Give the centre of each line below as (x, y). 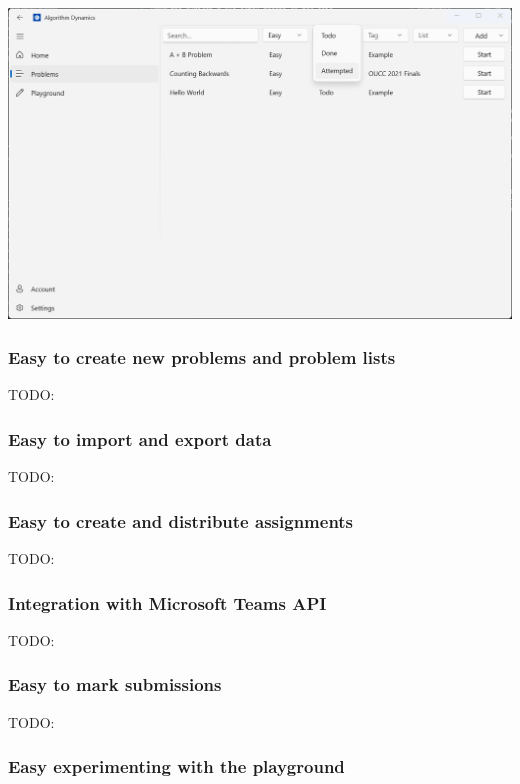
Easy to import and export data (140, 438)
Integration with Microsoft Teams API (167, 602)
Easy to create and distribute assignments (181, 520)
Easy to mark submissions (115, 684)
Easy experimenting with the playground (176, 766)
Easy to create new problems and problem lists (202, 357)
